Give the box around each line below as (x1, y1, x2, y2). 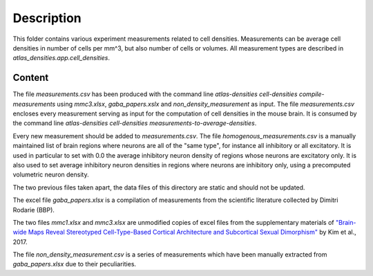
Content (12, 72, 49, 84)
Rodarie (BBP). (12, 205, 55, 214)
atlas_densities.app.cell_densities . (12, 54, 111, 62)
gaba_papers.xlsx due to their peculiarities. (12, 260, 137, 268)
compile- (298, 90, 325, 98)
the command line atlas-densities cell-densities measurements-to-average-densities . (12, 119, 257, 127)
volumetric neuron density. (12, 170, 89, 179)
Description (12, 10, 82, 26)
